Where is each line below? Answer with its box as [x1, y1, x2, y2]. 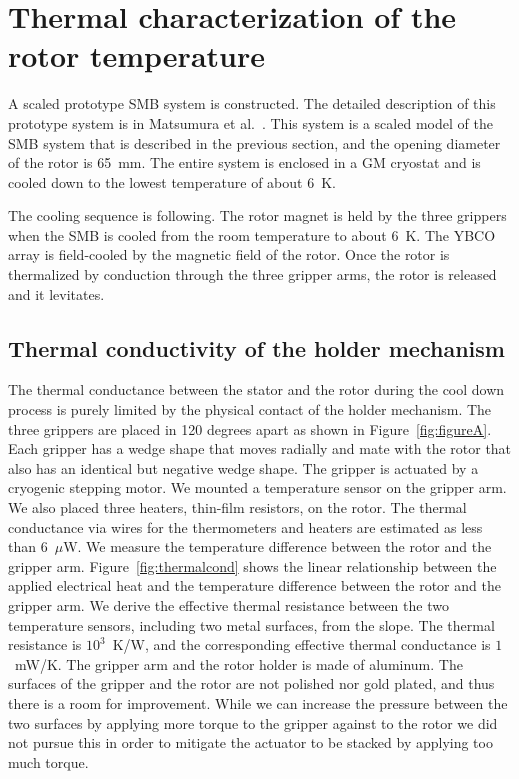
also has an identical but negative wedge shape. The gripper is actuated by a [8, 457, 479, 478]
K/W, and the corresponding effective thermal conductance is [112, 634, 491, 655]
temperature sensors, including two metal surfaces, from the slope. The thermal [8, 614, 495, 635]
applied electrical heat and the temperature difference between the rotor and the [8, 575, 501, 596]
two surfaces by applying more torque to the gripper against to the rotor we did [8, 712, 498, 733]
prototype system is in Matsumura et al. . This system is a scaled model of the [8, 112, 493, 133]
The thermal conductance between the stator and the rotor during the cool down [8, 379, 505, 400]
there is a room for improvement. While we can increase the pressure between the [8, 692, 508, 713]
